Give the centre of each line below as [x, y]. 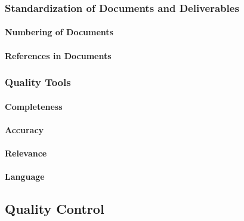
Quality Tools [38, 82]
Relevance [26, 153]
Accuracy [24, 129]
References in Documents [58, 55]
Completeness [34, 106]
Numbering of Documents [59, 32]
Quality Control [55, 209]
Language [25, 177]
